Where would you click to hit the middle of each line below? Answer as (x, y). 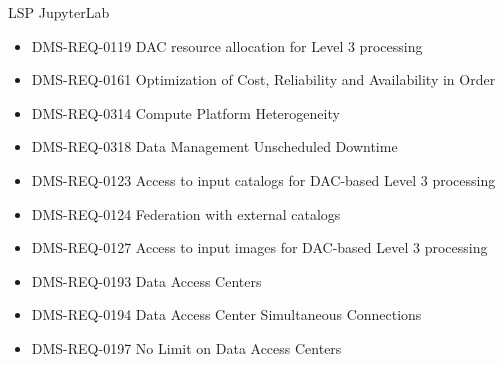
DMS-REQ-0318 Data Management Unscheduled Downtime (214, 146)
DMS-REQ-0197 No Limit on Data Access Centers (186, 347)
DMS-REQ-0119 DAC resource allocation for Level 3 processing (227, 45)
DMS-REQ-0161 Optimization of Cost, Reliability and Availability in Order (263, 79)
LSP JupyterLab (59, 12)
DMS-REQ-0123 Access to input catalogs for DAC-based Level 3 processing (263, 179)
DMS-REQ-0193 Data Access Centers (146, 280)
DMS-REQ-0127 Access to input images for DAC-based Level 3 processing (259, 247)
